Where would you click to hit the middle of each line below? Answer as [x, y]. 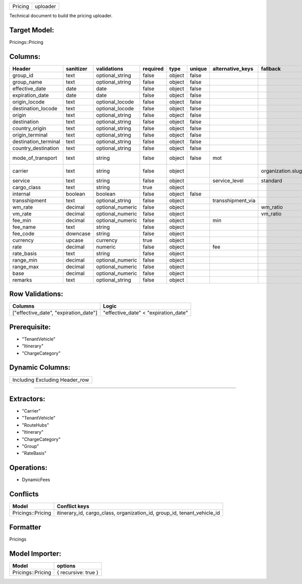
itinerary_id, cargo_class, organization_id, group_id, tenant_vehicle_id [138, 513]
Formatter [25, 527]
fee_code [23, 233]
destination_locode [35, 108]
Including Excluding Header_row [51, 380]
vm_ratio [271, 213]
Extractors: [27, 399]
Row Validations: [36, 294]
